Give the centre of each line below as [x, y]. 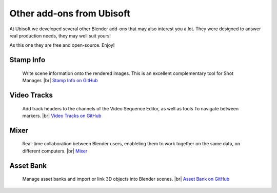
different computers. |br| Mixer [55, 151]
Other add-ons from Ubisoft [70, 13]
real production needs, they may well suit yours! [60, 35]
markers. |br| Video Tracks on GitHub [62, 115]
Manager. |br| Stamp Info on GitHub [60, 81]
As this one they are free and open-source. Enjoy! [62, 45]
